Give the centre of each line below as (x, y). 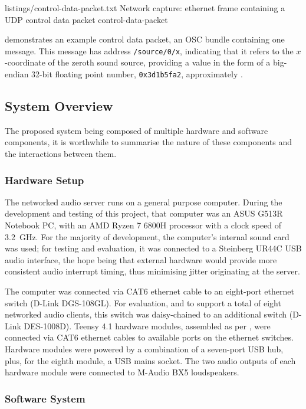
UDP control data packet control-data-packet (86, 19)
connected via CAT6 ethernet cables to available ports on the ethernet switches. (149, 337)
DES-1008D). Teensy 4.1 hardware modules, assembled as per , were (147, 325)
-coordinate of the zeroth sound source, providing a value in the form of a (138, 62)
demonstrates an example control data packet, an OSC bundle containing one (145, 39)
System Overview (59, 106)
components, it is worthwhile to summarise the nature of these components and (149, 142)
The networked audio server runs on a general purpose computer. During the (144, 202)
